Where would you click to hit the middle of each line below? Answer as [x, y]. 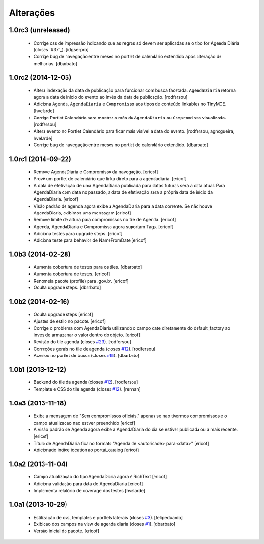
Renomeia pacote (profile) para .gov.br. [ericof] [81, 281]
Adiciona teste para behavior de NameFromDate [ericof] [90, 240]
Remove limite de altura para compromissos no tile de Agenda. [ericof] [105, 220]
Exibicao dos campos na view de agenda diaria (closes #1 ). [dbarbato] [104, 524]
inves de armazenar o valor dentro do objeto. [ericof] [87, 335]
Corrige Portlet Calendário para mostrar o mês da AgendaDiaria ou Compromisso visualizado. [130, 118]
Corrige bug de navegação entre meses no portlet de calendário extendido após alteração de [128, 57]
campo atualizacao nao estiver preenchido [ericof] [84, 423]
